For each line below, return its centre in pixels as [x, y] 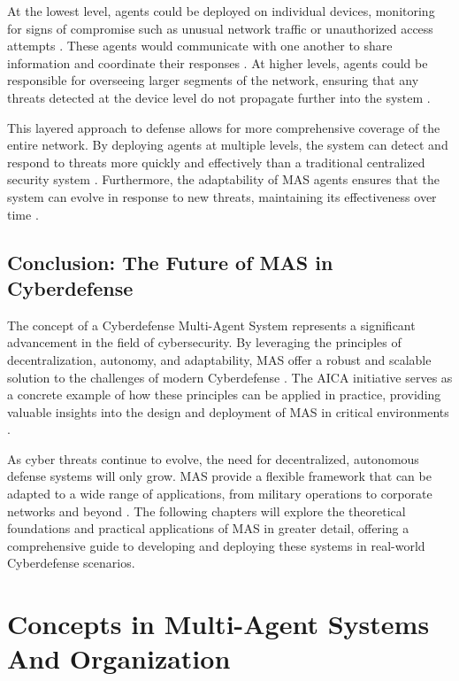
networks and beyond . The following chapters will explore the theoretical [207, 511]
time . [23, 214]
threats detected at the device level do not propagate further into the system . [219, 97]
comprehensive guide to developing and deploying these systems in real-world [216, 545]
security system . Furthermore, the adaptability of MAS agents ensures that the [223, 179]
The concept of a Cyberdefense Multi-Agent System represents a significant [211, 325]
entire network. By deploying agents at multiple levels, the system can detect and [228, 145]
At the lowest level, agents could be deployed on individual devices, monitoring [221, 11]
